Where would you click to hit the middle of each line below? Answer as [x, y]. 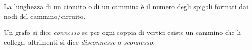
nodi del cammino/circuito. [45, 16]
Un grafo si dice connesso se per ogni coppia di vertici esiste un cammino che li [123, 32]
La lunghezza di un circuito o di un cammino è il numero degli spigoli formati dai [126, 6]
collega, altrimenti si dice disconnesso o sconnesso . [80, 42]
